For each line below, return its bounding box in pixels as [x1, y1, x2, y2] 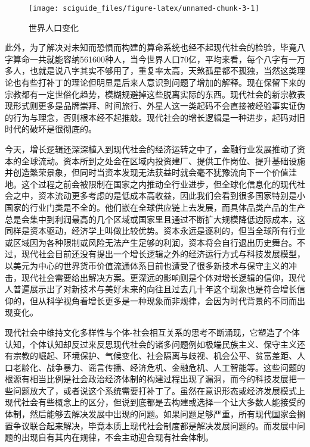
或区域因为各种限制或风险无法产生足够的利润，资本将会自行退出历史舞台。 [5, 236, 297, 248]
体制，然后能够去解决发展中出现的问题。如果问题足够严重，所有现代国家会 [5, 408, 297, 420]
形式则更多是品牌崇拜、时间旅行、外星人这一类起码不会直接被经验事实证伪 [13, 99, 305, 112]
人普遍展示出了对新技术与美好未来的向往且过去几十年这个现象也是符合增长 [5, 283, 297, 295]
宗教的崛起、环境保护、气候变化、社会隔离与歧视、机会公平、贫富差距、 [13, 349, 297, 362]
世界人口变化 [29, 21, 79, 33]
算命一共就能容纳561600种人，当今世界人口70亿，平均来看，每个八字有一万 [13, 52, 305, 65]
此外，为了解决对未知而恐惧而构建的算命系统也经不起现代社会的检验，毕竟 [5, 41, 297, 54]
